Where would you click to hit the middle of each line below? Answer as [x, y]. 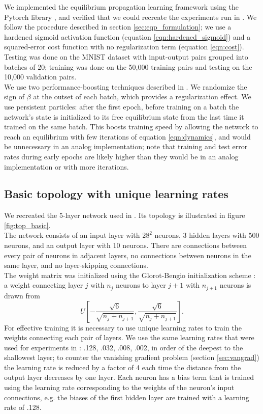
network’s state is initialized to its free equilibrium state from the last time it [124, 116]
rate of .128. [23, 407]
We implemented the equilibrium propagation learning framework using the [121, 7]
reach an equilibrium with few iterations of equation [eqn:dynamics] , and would [127, 136]
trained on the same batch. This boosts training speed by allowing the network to [131, 127]
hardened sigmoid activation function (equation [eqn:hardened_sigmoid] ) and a [127, 36]
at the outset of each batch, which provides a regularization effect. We [142, 96]
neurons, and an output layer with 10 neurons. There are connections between [125, 245]
